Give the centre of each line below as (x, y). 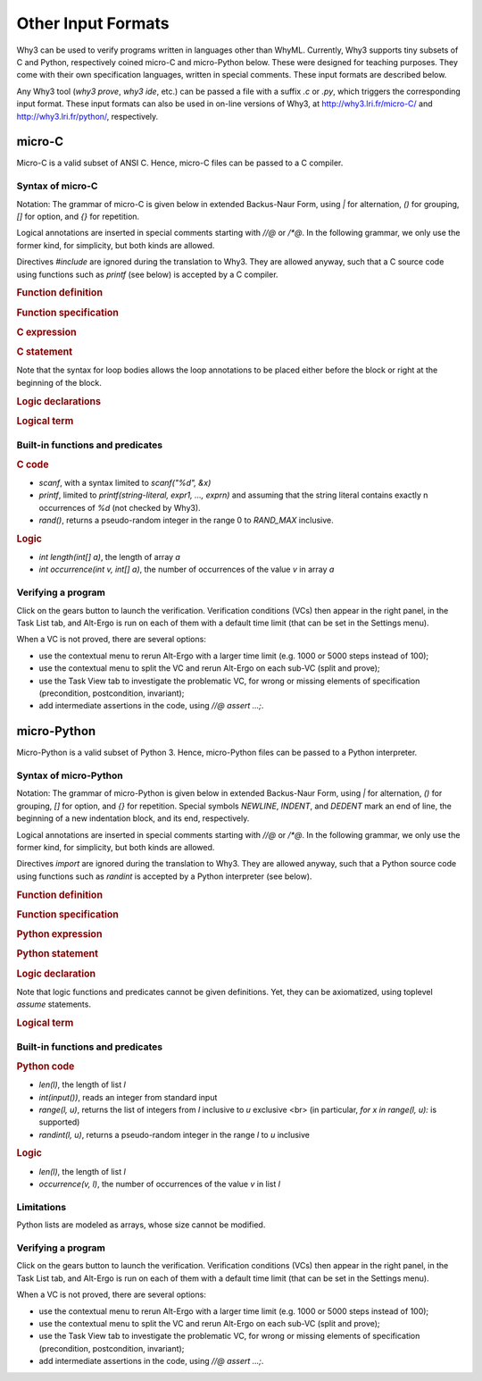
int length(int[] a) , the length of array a (109, 557)
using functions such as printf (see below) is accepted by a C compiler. (147, 274)
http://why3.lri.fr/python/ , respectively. (87, 116)
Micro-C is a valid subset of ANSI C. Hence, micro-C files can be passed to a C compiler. (180, 163)
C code (33, 465)
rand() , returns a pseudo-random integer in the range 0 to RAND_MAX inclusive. (186, 520)
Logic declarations (59, 401)
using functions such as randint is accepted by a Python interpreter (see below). (164, 876)
